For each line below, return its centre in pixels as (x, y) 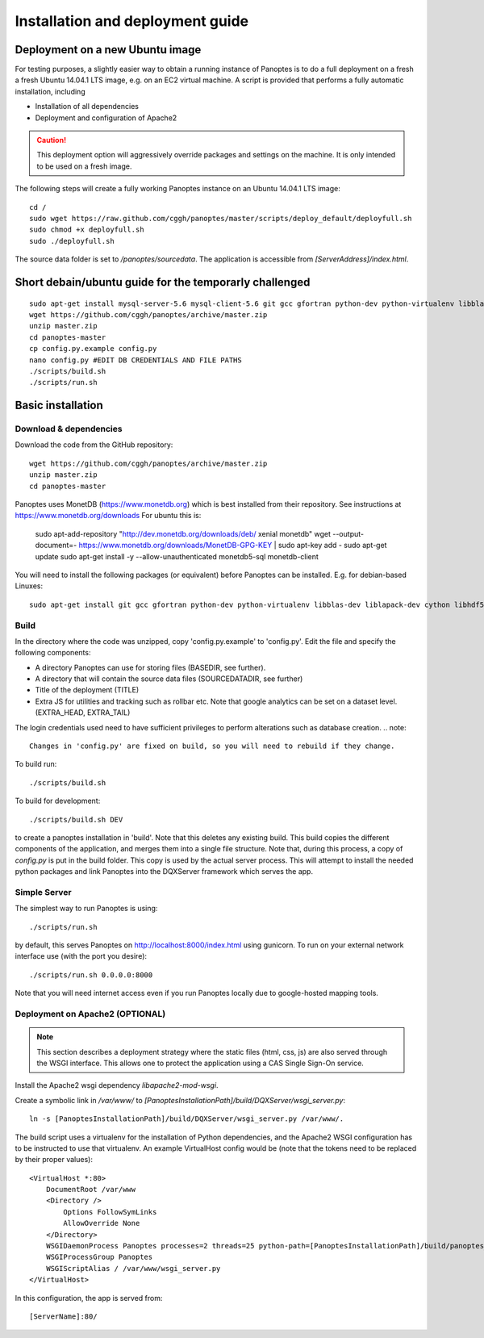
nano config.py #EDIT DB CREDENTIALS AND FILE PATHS (136, 360)
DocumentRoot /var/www (91, 1190)
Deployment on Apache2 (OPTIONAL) (90, 1014)
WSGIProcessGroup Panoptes (99, 1257)
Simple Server (43, 892)
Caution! (52, 140)
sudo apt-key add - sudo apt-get (332, 546)
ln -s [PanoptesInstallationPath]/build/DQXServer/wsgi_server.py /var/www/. (187, 1119)
